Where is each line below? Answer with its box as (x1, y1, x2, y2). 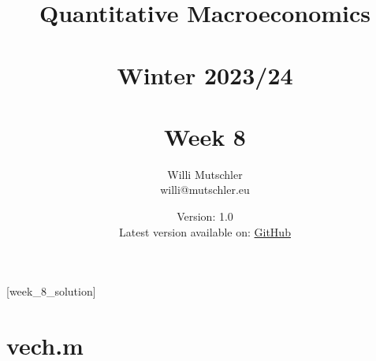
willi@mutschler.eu (160, 181, 250, 198)
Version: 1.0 (177, 208, 233, 225)
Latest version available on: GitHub (119, 223, 291, 240)
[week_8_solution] (6, 283, 96, 300)
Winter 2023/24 (117, 58, 293, 91)
